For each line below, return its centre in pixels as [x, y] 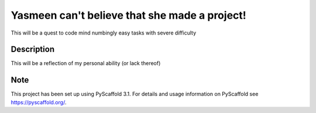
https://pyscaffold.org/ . [39, 102]
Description [33, 49]
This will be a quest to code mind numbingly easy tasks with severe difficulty [104, 33]
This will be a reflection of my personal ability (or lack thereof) [86, 63]
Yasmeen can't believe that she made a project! [129, 15]
